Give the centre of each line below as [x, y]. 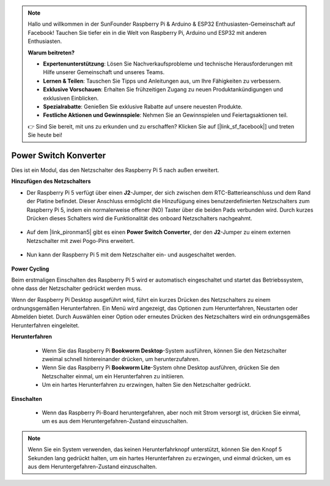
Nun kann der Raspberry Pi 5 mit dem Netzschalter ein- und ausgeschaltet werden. [131, 255]
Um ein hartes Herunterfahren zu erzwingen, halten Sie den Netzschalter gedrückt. [147, 385]
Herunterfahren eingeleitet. [45, 325]
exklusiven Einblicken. [71, 98]
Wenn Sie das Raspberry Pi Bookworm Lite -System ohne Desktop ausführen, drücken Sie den [161, 368]
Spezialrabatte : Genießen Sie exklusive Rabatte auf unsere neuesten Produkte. [143, 107]
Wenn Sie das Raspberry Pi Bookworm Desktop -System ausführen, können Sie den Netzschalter [164, 350]
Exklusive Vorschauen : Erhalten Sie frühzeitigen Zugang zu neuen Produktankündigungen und [163, 89]
